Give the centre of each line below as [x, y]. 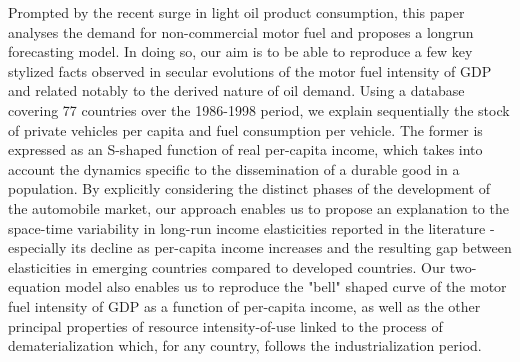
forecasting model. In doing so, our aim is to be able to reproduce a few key [240, 51]
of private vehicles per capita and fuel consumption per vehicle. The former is [245, 129]
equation [34, 286]
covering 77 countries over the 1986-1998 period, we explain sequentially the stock [259, 109]
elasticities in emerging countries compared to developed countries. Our [227, 266]
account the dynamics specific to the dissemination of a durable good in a [234, 168]
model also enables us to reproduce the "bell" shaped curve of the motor [286, 286]
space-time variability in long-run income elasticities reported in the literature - [251, 227]
